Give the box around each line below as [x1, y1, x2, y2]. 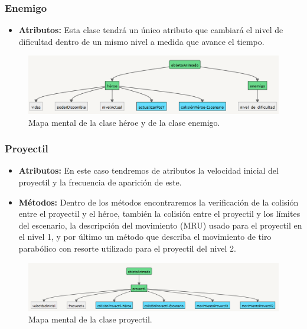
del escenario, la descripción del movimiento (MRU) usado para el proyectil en [18, 219, 302, 231]
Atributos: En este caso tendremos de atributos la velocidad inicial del [18, 164, 279, 177]
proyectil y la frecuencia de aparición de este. [18, 175, 182, 188]
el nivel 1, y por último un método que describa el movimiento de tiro [18, 230, 272, 243]
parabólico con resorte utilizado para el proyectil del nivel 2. [18, 242, 236, 254]
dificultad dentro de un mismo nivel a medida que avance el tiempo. [18, 35, 264, 47]
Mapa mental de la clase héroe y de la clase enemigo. [28, 116, 220, 128]
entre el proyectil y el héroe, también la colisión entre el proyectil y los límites [18, 207, 301, 220]
